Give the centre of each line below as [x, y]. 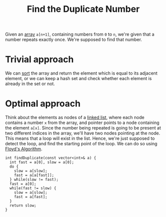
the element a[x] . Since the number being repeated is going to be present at [83, 128]
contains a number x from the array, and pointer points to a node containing [82, 123]
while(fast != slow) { [33, 188]
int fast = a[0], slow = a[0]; [42, 162]
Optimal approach [43, 104]
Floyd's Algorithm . [24, 149]
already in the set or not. [30, 84]
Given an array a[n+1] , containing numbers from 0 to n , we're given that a [80, 34]
